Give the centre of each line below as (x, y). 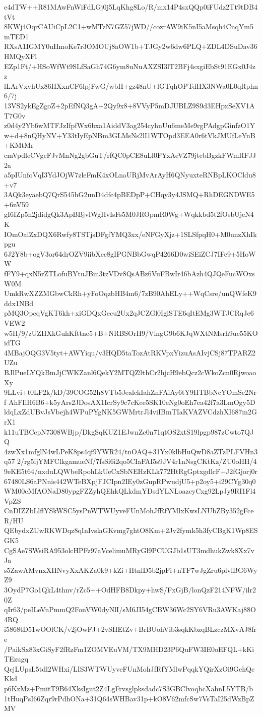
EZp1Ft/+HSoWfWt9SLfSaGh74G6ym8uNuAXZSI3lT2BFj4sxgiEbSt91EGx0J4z (130, 66)
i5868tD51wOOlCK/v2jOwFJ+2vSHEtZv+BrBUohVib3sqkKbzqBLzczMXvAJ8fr (130, 629)
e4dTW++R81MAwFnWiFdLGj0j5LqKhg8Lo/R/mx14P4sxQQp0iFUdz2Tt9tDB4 (131, 7)
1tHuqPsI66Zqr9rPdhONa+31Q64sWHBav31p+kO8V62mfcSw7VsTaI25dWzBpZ (129, 698)
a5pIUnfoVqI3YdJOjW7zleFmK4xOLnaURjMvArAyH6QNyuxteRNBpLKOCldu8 (130, 175)
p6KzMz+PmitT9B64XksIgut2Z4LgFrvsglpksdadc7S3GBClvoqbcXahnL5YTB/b (129, 688)
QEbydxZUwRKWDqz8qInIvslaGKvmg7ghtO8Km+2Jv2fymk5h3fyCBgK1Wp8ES (131, 530)
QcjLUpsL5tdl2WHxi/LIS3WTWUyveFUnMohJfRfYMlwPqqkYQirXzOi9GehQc (129, 668)
